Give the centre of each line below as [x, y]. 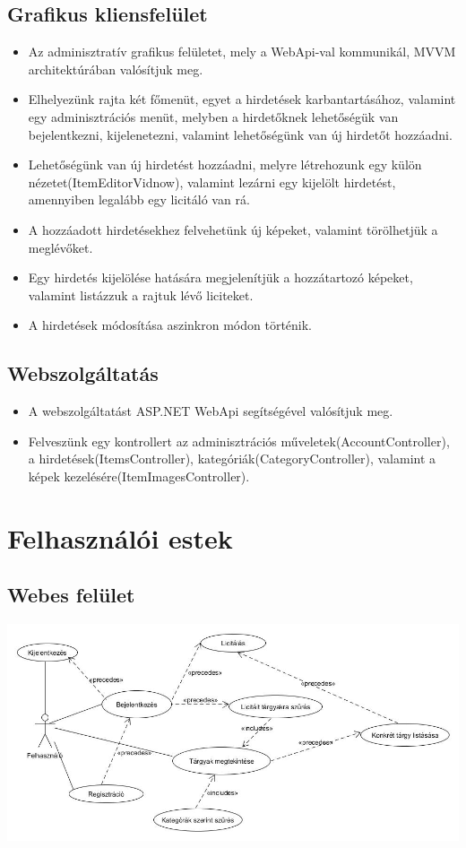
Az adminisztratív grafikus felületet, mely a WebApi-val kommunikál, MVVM [242, 52]
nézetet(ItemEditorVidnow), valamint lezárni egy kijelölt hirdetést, [212, 182]
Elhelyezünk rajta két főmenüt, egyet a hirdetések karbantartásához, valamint [242, 99]
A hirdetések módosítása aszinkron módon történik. [170, 325]
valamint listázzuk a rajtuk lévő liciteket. [141, 294]
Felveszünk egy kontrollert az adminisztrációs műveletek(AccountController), [239, 441]
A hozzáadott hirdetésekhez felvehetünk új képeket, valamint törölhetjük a [233, 229]
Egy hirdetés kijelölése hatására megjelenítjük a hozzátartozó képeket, [220, 277]
